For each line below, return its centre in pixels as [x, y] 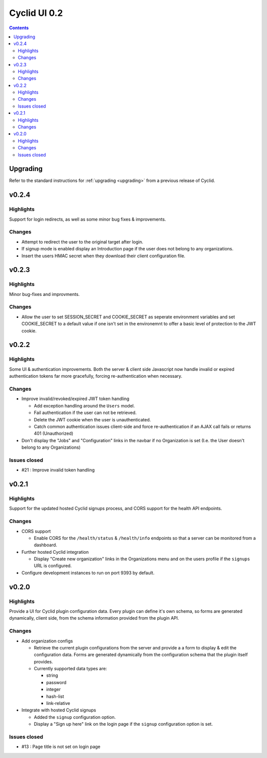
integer [54, 690]
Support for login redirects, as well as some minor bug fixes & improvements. [88, 219]
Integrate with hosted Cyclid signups [59, 710]
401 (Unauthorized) [54, 433]
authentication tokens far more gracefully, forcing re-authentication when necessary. [96, 376]
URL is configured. [53, 566]
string [52, 675]
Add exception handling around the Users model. [85, 406]
